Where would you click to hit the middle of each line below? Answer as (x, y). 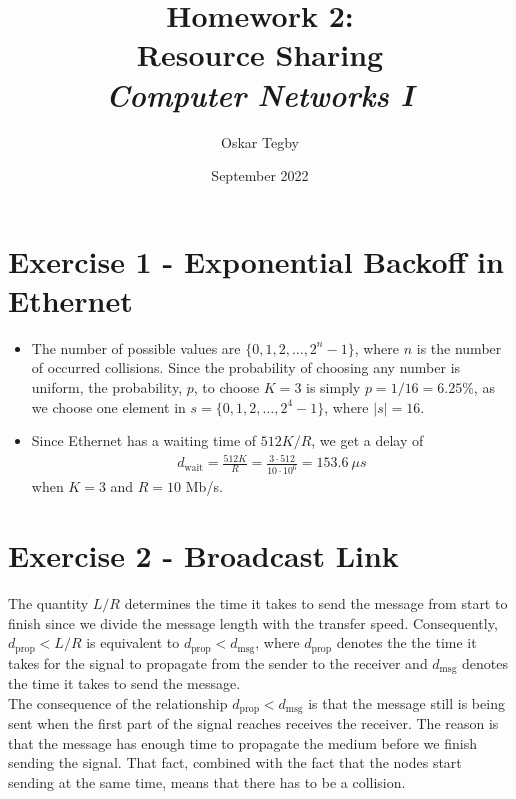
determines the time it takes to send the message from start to (316, 602)
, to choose (226, 387)
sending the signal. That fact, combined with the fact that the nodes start (235, 762)
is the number (459, 347)
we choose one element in (108, 406)
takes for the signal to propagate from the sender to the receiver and (218, 662)
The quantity (48, 602)
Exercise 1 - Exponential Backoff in (256, 260)
